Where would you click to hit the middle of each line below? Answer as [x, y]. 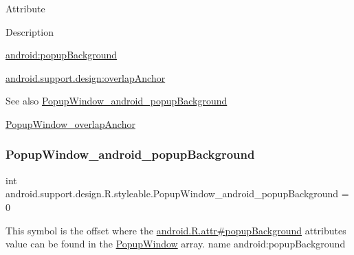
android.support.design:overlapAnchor [86, 77]
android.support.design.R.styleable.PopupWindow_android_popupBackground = [177, 193]
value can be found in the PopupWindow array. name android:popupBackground [176, 244]
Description [30, 31]
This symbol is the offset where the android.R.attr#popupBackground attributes [176, 230]
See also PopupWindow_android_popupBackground [117, 101]
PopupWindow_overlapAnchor [70, 123]
